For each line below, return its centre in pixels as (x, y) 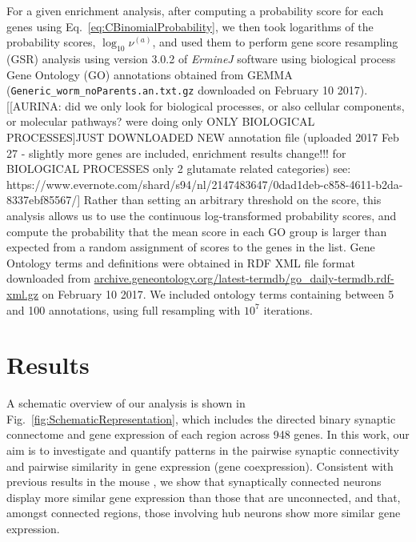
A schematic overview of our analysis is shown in (126, 403)
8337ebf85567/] (44, 200)
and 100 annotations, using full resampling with (124, 309)
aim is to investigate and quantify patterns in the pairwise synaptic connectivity (203, 450)
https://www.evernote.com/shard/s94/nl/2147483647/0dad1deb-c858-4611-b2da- (205, 184)
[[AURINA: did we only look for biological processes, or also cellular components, (206, 105)
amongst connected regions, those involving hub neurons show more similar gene (204, 513)
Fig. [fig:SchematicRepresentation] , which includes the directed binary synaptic (201, 418)
